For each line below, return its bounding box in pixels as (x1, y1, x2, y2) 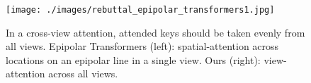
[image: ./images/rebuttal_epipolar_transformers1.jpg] (6, 5, 275, 15)
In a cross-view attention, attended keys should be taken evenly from (6, 25, 305, 39)
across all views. (48, 66, 118, 81)
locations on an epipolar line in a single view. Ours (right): (6, 52, 261, 67)
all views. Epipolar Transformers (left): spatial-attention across (6, 39, 279, 53)
